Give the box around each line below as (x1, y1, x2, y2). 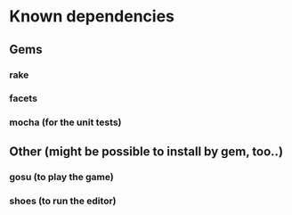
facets (9, 92, 38, 104)
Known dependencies (9, 6, 175, 27)
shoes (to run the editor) (9, 194, 117, 207)
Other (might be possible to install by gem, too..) (9, 144, 283, 159)
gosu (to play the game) (9, 170, 114, 183)
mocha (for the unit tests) (9, 116, 122, 128)
